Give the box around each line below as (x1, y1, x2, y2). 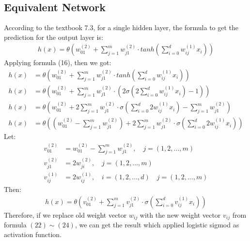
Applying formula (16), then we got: (4, 57, 111, 68)
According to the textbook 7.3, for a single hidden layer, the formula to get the (4, 22, 239, 33)
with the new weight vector (140, 209, 221, 220)
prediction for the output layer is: (4, 32, 103, 42)
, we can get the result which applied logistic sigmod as (75, 219, 239, 229)
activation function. (4, 229, 62, 239)
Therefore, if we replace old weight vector (4, 209, 127, 220)
